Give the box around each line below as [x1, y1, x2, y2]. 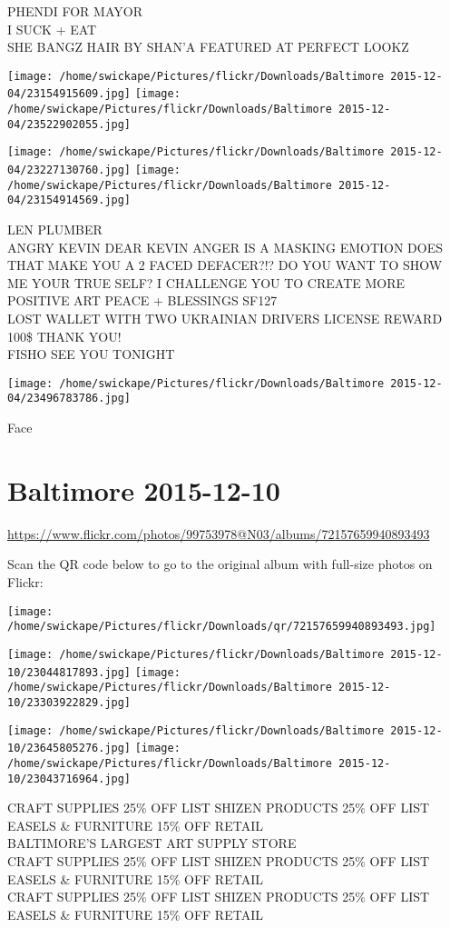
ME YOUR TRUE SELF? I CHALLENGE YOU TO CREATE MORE [7, 273, 406, 292]
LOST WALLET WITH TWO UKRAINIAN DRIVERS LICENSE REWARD [7, 309, 443, 327]
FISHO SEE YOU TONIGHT [7, 344, 175, 364]
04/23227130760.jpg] [7, 164, 132, 177]
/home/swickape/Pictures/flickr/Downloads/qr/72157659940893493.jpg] [7, 620, 436, 634]
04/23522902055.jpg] [7, 117, 132, 131]
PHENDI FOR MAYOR [7, 2, 142, 20]
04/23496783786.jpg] [7, 392, 132, 405]
